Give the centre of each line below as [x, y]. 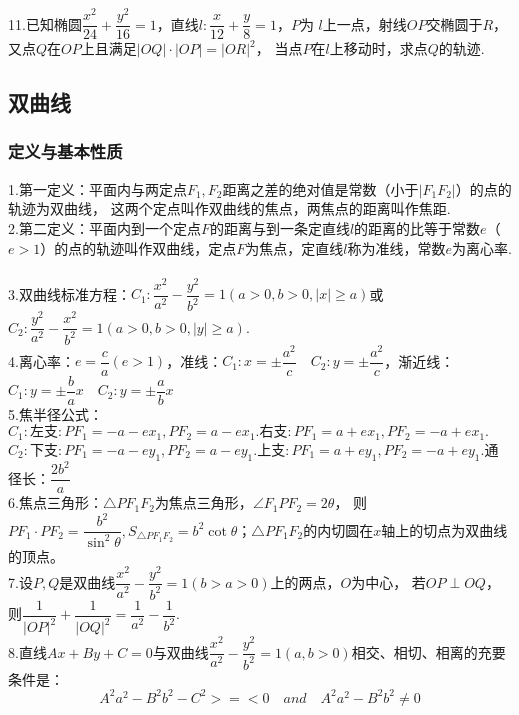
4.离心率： [41, 360]
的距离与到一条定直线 [279, 227]
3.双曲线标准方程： [69, 293]
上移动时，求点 [378, 48]
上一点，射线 [364, 23]
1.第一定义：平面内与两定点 [97, 188]
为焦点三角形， [203, 502]
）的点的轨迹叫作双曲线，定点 [138, 247]
